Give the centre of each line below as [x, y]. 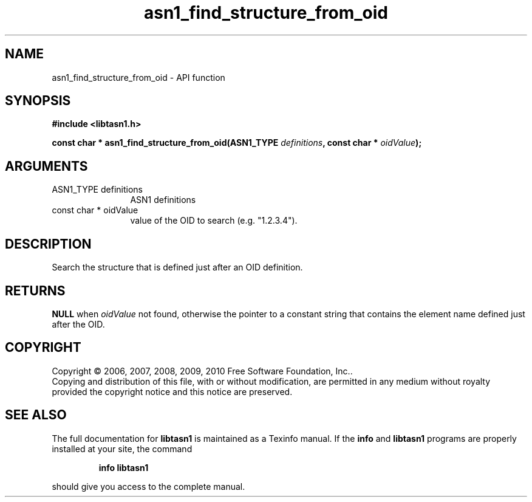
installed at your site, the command [122, 449]
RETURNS [35, 291]
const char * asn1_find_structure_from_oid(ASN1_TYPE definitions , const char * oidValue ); [237, 143]
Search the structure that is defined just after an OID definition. [177, 267]
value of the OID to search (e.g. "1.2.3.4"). [214, 221]
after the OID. [78, 324]
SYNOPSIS [38, 101]
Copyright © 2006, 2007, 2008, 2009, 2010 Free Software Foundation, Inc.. [202, 371]
